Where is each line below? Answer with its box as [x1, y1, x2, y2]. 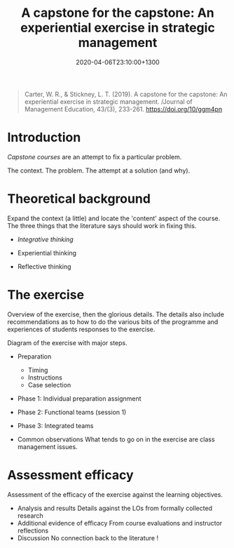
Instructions [27, 373, 63, 382]
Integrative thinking [17, 235, 74, 243]
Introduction [7, 130, 81, 145]
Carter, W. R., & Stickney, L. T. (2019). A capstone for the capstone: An [24, 90, 228, 98]
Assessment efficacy [7, 467, 134, 483]
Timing [27, 366, 48, 374]
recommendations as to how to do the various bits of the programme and [7, 317, 219, 326]
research [17, 511, 43, 520]
